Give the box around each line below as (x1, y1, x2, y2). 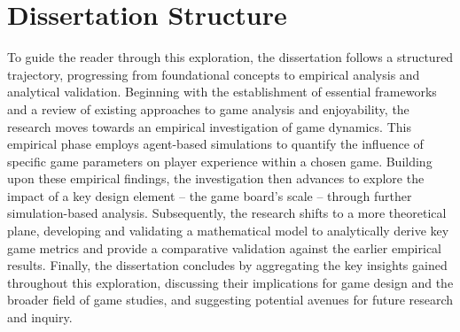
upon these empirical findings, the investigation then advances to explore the (7, 169, 425, 188)
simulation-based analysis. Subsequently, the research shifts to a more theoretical (7, 204, 447, 222)
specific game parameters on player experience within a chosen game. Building (7, 151, 433, 170)
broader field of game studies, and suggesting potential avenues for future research (7, 290, 454, 309)
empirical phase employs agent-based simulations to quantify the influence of (7, 135, 424, 153)
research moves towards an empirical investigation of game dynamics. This (7, 117, 411, 135)
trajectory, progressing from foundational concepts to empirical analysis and (7, 65, 420, 83)
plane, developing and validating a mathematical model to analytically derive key (7, 221, 449, 240)
